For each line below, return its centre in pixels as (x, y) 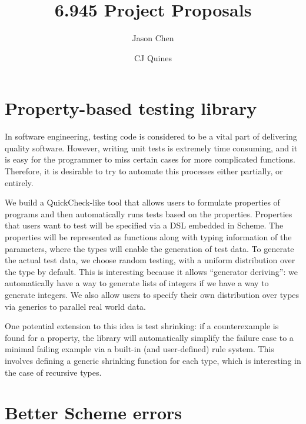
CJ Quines (153, 57)
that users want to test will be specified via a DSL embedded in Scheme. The (144, 225)
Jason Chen (153, 38)
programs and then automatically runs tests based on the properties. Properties (149, 213)
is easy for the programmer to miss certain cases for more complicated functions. (150, 159)
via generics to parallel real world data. (75, 306)
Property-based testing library (131, 108)
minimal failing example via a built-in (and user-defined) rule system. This (139, 349)
